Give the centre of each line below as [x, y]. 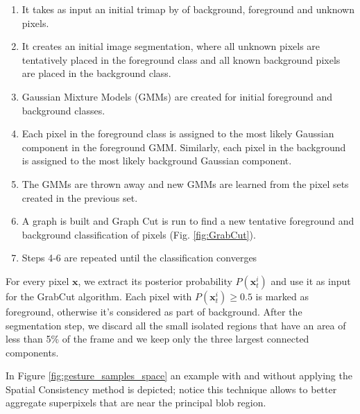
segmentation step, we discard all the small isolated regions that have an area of [176, 325]
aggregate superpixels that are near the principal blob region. [136, 403]
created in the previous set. [80, 197]
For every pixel [37, 281]
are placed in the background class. [96, 73]
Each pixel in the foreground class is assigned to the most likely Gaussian [178, 133]
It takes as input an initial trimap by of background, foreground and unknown [188, 9]
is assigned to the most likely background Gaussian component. [157, 161]
